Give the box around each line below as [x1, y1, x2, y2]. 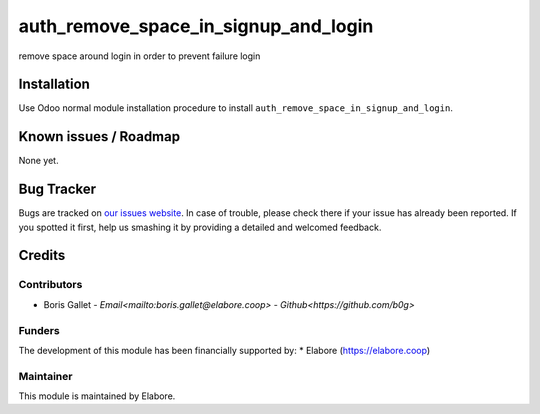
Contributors [18, 278, 83, 292]
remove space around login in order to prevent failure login [18, 50, 261, 62]
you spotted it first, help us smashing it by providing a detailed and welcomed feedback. [18, 221, 382, 233]
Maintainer [18, 369, 73, 383]
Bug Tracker [18, 181, 97, 198]
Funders [18, 323, 60, 337]
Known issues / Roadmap [18, 128, 180, 145]
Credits [18, 247, 66, 264]
